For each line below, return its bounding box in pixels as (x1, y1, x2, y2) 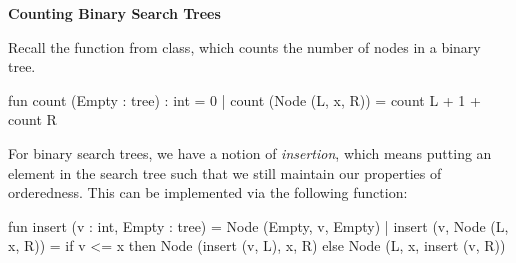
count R (8, 109, 57, 130)
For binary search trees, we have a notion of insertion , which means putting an (8, 142, 492, 163)
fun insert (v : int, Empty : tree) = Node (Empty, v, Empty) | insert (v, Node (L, (8, 215, 509, 236)
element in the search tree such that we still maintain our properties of (8, 162, 442, 183)
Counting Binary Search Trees (8, 3, 221, 23)
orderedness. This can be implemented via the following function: (8, 182, 408, 203)
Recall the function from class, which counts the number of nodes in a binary (8, 36, 481, 57)
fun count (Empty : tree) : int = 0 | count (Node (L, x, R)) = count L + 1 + (8, 89, 481, 110)
